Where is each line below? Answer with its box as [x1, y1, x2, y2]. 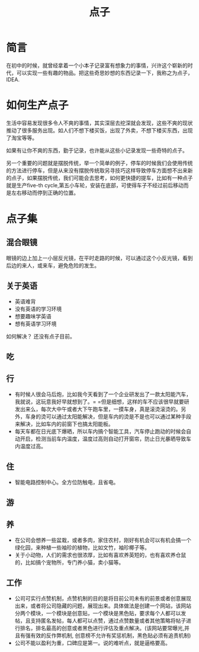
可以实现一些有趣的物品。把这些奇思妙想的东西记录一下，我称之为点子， [16, 69, 193, 76]
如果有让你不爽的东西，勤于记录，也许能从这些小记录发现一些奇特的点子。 [6, 147, 188, 154]
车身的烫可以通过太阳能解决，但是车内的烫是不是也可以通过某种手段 [25, 413, 191, 420]
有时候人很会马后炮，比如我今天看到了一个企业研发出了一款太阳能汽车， [14, 390, 191, 398]
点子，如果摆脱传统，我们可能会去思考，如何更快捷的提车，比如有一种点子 [11, 174, 193, 181]
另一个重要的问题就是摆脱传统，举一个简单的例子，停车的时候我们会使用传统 [6, 159, 193, 166]
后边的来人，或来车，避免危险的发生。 [6, 262, 99, 269]
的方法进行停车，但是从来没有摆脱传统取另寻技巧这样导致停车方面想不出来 [6, 167, 188, 174]
